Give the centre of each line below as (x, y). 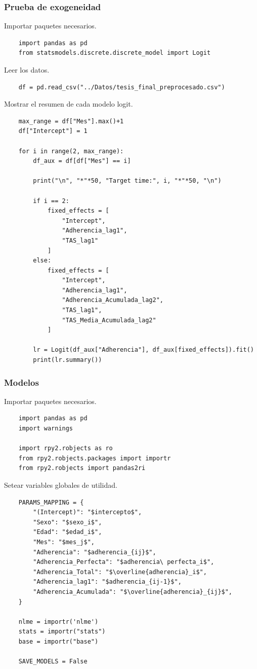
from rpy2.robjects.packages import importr (95, 458)
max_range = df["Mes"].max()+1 (71, 121)
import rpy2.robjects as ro (66, 448)
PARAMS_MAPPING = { (51, 502)
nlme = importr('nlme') (58, 622)
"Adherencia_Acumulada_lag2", (113, 300)
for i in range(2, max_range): (71, 151)
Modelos (22, 382)
